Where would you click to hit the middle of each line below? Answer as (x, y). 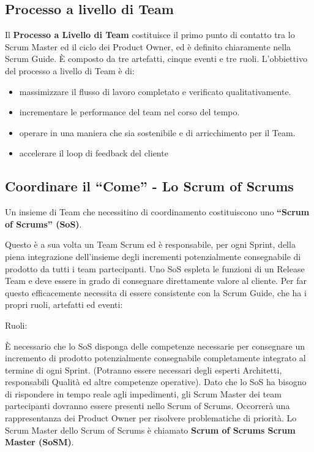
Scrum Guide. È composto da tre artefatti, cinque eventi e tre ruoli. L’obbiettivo (156, 59)
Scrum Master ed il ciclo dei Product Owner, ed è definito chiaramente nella (148, 46)
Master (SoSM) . (39, 442)
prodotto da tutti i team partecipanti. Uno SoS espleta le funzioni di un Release (155, 268)
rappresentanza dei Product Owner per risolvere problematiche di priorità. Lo (151, 418)
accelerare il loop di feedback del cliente (94, 153)
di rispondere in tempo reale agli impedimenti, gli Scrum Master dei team (143, 393)
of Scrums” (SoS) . (43, 224)
